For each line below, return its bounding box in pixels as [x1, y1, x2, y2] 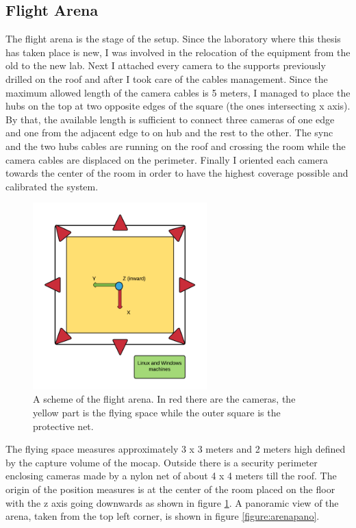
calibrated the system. [5, 179, 99, 193]
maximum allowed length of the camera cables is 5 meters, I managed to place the [5, 85, 351, 99]
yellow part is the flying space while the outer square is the [33, 405, 281, 420]
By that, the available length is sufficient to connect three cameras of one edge [5, 112, 335, 126]
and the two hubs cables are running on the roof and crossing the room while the [5, 138, 346, 153]
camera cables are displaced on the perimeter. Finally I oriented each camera [5, 152, 329, 166]
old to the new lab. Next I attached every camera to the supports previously [5, 58, 326, 73]
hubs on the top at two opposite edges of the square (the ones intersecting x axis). [5, 99, 351, 113]
